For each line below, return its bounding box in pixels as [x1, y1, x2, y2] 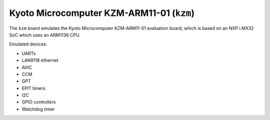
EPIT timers [21, 85, 46, 91]
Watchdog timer [21, 106, 55, 112]
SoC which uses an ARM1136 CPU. [9, 32, 81, 38]
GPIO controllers [21, 99, 56, 105]
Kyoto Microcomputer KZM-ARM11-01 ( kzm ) [9, 7, 195, 18]
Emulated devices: [9, 41, 47, 47]
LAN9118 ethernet [21, 57, 58, 63]
